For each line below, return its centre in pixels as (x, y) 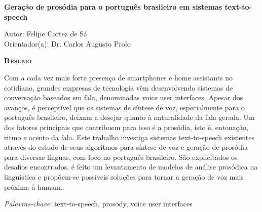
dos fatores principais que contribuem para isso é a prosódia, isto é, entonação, (126, 127)
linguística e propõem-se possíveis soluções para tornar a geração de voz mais (124, 176)
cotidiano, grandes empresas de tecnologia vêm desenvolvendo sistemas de (119, 87)
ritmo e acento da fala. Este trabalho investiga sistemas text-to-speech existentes (129, 137)
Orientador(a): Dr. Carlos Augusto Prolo (67, 43)
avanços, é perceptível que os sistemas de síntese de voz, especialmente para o (124, 107)
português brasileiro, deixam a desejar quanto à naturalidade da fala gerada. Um (129, 117)
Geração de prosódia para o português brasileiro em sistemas (113, 7)
